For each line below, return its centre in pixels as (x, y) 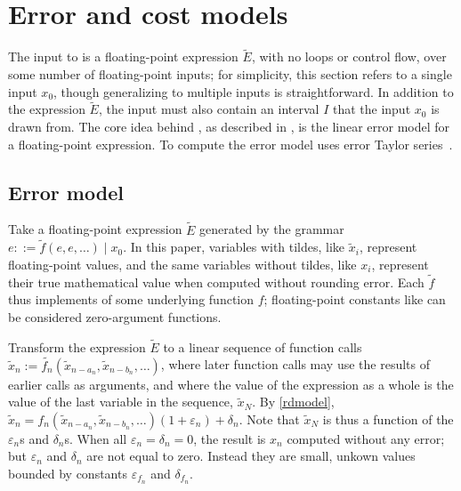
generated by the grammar (272, 229)
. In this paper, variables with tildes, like (234, 247)
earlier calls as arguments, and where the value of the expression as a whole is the (231, 384)
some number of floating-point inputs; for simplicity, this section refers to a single (230, 73)
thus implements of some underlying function (131, 299)
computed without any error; (366, 438)
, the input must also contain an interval (209, 109)
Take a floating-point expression (95, 229)
